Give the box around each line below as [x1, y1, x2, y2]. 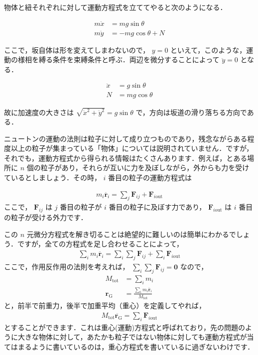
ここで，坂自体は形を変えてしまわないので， [4, 44, 150, 55]
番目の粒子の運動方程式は [108, 172, 192, 183]
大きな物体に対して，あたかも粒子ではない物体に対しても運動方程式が [17, 332, 247, 342]
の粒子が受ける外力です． [4, 212, 88, 223]
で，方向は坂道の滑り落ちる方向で [135, 107, 247, 117]
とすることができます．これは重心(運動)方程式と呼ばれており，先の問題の [4, 322, 246, 332]
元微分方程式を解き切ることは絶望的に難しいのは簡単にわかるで [26, 229, 236, 239]
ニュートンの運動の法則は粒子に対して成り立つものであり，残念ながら [4, 133, 234, 143]
